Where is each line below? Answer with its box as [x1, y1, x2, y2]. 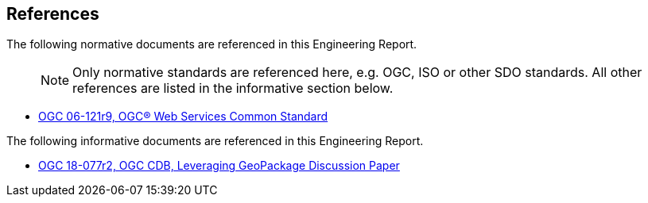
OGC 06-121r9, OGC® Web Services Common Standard [38, 109, 328, 124]
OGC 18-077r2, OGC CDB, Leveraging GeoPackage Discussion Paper [38, 159, 400, 173]
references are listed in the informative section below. [72, 80, 394, 97]
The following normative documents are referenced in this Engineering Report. [6, 37, 417, 52]
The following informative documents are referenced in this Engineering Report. [6, 134, 424, 148]
